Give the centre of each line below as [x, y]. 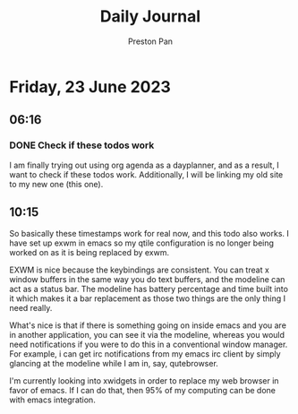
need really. [31, 308]
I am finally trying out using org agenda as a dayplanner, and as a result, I [144, 165]
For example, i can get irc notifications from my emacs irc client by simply [145, 354]
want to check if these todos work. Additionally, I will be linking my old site [146, 174]
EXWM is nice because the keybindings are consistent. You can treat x [140, 270]
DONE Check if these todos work [82, 145]
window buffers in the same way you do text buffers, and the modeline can [147, 280]
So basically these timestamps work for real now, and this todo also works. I [149, 234]
